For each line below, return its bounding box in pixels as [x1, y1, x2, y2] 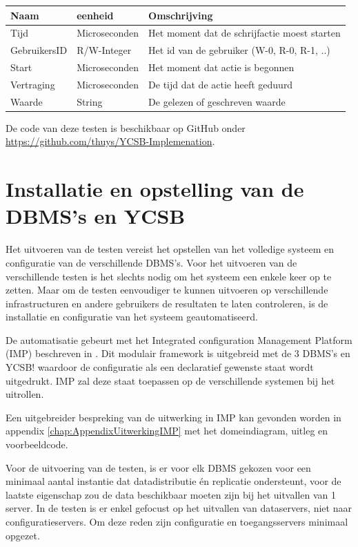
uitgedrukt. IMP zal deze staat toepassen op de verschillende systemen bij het [6, 373, 335, 387]
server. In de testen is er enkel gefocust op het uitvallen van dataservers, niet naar [6, 501, 352, 515]
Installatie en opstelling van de [6, 175, 304, 203]
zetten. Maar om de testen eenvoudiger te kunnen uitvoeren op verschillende [6, 282, 328, 297]
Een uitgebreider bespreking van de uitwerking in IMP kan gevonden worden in [6, 410, 341, 424]
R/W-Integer [77, 43, 132, 57]
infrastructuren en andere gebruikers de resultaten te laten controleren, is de [6, 296, 328, 310]
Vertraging [10, 77, 55, 91]
